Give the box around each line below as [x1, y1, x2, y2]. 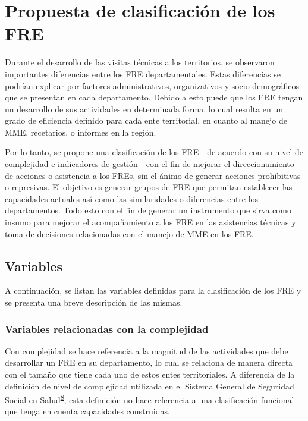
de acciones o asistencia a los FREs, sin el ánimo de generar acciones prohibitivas [5, 169, 301, 181]
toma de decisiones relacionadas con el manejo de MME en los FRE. [5, 227, 254, 240]
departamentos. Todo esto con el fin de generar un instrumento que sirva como [5, 204, 291, 216]
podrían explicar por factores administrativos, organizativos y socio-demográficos [5, 79, 300, 92]
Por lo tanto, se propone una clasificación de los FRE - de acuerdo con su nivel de [5, 146, 304, 158]
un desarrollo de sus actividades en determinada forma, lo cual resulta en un [5, 102, 284, 115]
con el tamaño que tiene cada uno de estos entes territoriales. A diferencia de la [5, 368, 295, 381]
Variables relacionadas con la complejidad [5, 321, 209, 336]
